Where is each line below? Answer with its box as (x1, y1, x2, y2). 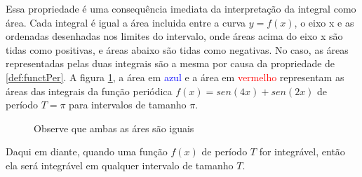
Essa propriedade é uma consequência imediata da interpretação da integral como (6, 1, 356, 15)
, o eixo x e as (294, 15, 354, 29)
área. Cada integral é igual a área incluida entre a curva (6, 15, 246, 29)
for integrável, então (259, 144, 345, 159)
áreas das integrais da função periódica (6, 83, 173, 98)
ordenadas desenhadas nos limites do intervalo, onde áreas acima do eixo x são (6, 29, 343, 43)
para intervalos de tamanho (69, 97, 187, 112)
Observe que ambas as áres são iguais (34, 120, 194, 135)
